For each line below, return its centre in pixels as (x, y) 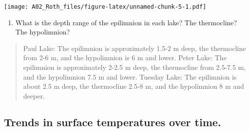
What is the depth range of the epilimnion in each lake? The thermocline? (126, 22)
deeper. (34, 95)
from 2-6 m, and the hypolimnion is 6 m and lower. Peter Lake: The (125, 58)
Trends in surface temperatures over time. (113, 122)
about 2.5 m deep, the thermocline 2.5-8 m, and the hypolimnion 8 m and (134, 86)
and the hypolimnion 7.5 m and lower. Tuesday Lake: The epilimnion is (130, 76)
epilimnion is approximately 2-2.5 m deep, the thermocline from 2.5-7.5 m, (135, 67)
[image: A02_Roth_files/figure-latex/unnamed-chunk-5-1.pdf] (105, 7)
